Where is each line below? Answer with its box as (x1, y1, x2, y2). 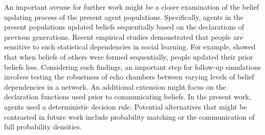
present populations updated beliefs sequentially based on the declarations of (4, 21, 244, 32)
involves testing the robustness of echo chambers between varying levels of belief (4, 71, 254, 82)
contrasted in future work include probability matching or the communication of (4, 111, 255, 122)
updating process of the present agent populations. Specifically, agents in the (4, 11, 244, 22)
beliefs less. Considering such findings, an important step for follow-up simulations (4, 61, 261, 72)
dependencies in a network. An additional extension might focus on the (4, 81, 226, 92)
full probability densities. (4, 121, 82, 132)
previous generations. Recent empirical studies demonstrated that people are (4, 31, 243, 42)
